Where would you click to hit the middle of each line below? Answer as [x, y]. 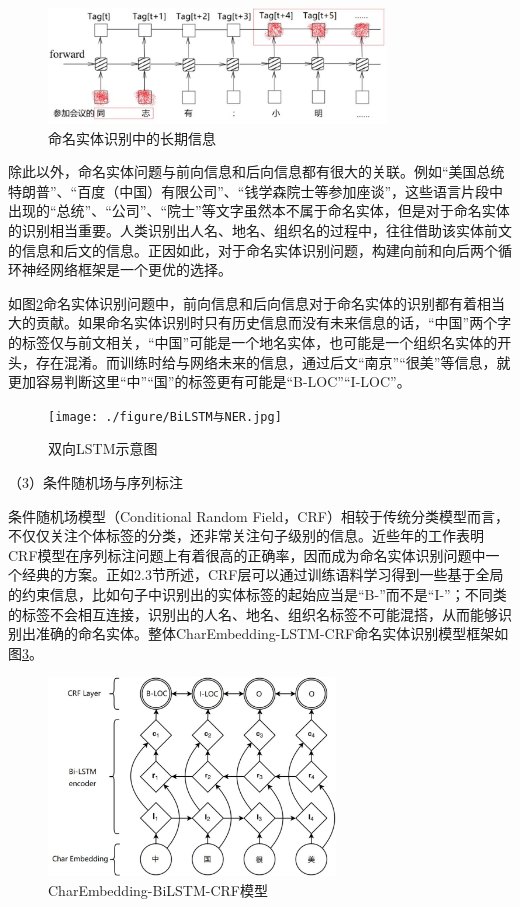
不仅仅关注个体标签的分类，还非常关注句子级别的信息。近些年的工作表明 [246, 535]
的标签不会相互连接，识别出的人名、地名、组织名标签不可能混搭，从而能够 [253, 613]
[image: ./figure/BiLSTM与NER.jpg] [165, 416]
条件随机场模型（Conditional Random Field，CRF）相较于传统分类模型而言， [258, 515]
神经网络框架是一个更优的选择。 [126, 269]
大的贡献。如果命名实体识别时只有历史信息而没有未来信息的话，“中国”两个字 [260, 322]
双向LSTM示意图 [103, 448]
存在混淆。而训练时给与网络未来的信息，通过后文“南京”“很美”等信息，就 [273, 361]
